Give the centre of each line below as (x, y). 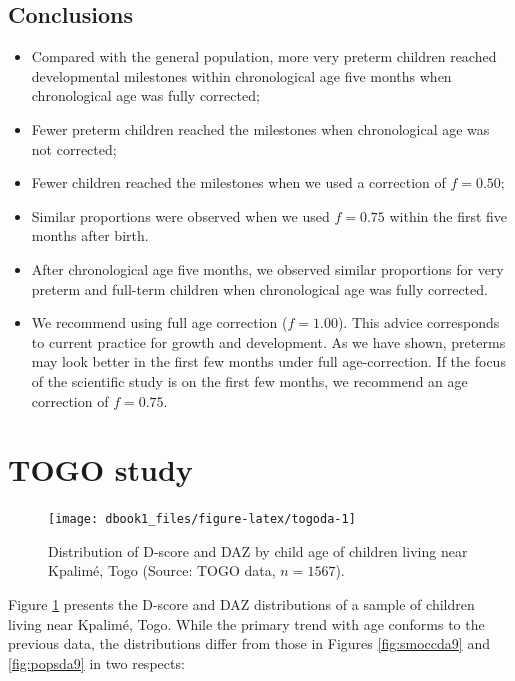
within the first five (448, 215)
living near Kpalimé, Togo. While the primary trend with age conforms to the (246, 623)
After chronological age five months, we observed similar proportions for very (267, 268)
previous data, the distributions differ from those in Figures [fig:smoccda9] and (249, 643)
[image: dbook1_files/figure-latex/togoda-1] (202, 519)
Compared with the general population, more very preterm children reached (264, 56)
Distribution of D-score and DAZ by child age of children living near (258, 550)
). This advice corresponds (418, 322)
